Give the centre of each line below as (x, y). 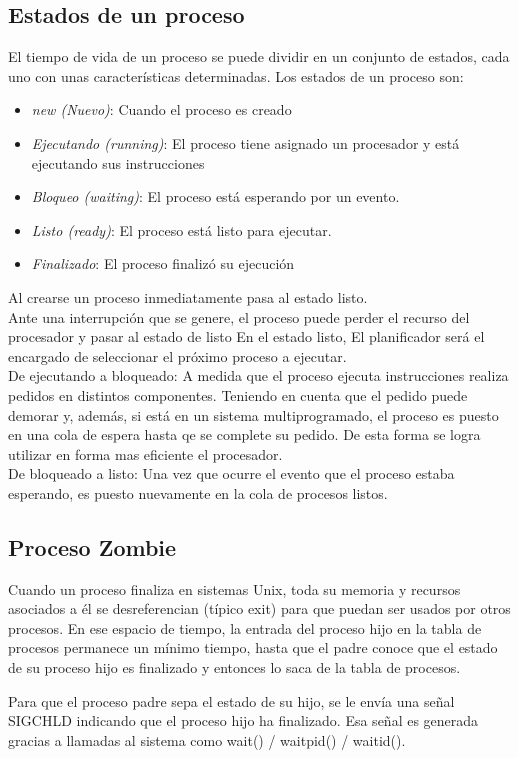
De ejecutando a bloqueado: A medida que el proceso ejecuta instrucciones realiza (258, 375)
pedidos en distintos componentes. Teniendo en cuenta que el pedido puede (238, 394)
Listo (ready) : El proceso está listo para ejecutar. (181, 229)
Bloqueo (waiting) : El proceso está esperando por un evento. (215, 196)
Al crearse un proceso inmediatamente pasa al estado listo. (188, 296)
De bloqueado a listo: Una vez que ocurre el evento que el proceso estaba (231, 473)
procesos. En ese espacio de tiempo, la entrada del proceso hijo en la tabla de (245, 627)
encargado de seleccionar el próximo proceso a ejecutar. (177, 355)
